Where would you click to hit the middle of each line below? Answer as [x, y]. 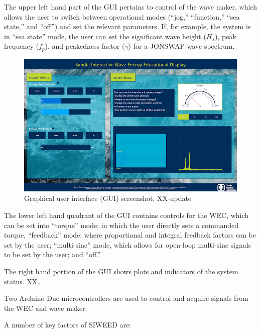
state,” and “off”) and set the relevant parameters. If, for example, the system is [127, 26]
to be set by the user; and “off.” [52, 254]
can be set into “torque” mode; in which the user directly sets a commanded [121, 225]
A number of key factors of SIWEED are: [68, 325]
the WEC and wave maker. [46, 308]
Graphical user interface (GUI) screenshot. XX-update [108, 198]
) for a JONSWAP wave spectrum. [181, 46]
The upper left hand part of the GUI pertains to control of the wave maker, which [130, 7]
